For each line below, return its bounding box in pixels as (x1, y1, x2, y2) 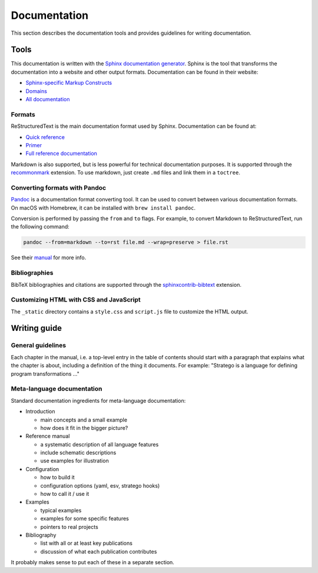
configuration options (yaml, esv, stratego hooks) (40, 482, 160, 489)
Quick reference (25, 133, 65, 141)
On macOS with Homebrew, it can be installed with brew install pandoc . (11, 204, 196, 211)
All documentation (25, 96, 70, 103)
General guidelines (11, 342, 67, 350)
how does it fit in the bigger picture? (40, 424, 128, 431)
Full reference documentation (25, 150, 97, 157)
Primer (25, 141, 42, 148)
